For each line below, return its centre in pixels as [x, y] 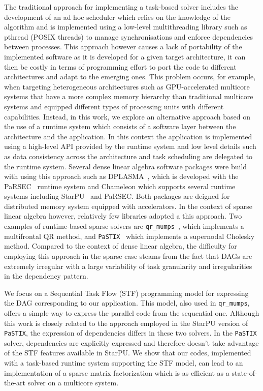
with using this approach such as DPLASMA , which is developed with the [121, 176]
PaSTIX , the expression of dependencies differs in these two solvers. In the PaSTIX [130, 333]
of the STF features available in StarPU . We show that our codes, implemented [128, 353]
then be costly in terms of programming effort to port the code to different [120, 66]
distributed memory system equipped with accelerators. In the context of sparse [128, 206]
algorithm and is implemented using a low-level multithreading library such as [126, 27]
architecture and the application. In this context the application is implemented [128, 136]
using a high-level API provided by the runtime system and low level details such [130, 146]
